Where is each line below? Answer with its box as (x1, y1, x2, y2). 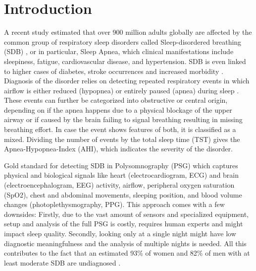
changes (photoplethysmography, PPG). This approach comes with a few (4, 199, 225, 209)
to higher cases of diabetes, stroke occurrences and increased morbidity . (4, 66, 223, 76)
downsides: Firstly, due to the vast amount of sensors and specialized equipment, (4, 208, 249, 219)
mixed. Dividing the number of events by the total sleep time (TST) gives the (4, 134, 240, 144)
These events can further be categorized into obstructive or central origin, (4, 95, 228, 105)
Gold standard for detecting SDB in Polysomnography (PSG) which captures (4, 160, 238, 170)
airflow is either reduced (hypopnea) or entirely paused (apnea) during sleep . (4, 85, 239, 95)
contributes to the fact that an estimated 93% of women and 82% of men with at (4, 248, 250, 258)
